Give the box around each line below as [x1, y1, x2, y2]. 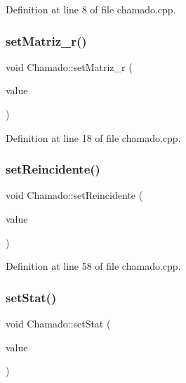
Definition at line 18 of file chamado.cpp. [6, 130, 181, 145]
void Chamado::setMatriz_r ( [6, 59, 133, 74]
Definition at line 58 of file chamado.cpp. [6, 259, 181, 273]
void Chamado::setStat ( [6, 316, 111, 330]
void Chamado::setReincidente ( [6, 188, 143, 202]
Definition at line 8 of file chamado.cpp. [6, 2, 176, 16]
